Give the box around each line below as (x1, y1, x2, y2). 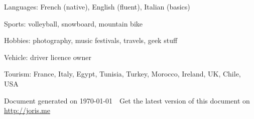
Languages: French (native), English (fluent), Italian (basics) (4, 1, 190, 11)
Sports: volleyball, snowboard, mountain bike (4, 18, 143, 28)
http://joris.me (4, 105, 50, 115)
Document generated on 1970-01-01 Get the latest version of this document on (4, 95, 250, 105)
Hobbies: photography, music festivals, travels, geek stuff (4, 35, 178, 45)
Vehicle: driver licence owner (4, 51, 91, 62)
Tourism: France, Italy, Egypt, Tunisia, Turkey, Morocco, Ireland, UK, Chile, (4, 68, 241, 79)
